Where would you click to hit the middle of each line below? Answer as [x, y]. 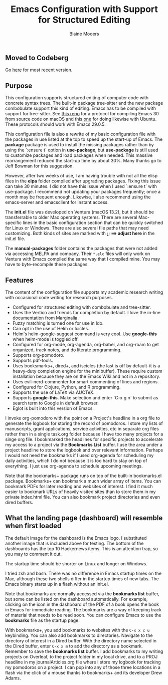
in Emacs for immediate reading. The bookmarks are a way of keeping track [83, 609]
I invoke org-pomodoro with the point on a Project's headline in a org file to [83, 418]
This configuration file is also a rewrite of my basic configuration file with [80, 134]
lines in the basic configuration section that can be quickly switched [93, 223]
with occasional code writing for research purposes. [59, 297]
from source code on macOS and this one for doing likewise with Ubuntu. [81, 119]
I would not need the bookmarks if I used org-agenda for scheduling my [79, 455]
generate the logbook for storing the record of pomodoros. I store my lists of [84, 423]
